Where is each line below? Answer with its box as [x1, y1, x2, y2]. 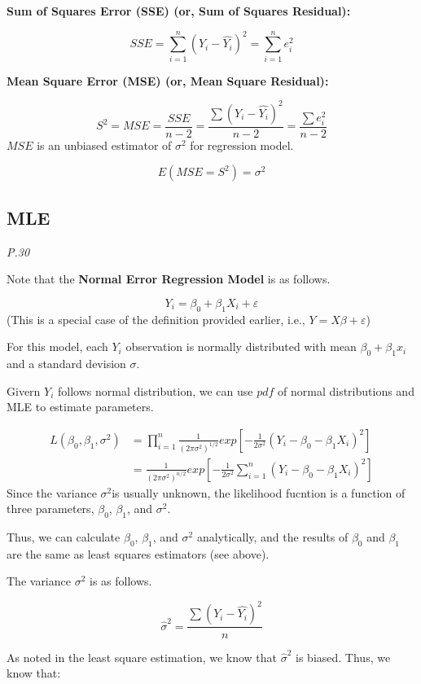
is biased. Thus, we [296, 648, 391, 665]
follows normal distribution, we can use [58, 382, 253, 399]
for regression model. [190, 136, 294, 153]
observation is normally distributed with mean [125, 338, 357, 355]
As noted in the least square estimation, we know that [7, 648, 278, 665]
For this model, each [7, 338, 108, 355]
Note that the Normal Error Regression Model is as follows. [7, 270, 331, 287]
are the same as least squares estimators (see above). [7, 545, 270, 562]
